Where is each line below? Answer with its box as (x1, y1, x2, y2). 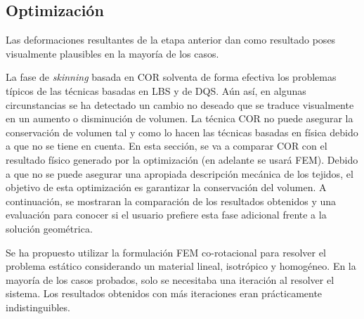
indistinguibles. (6, 299, 70, 314)
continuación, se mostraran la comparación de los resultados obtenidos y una (6, 193, 337, 208)
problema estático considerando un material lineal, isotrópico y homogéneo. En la (6, 259, 356, 273)
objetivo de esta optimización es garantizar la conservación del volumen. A (6, 180, 327, 195)
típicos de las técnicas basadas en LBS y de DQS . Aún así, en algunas (6, 83, 306, 98)
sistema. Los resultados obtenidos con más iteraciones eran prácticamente (6, 286, 323, 301)
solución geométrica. (6, 221, 93, 235)
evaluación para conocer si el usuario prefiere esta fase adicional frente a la (6, 207, 327, 222)
